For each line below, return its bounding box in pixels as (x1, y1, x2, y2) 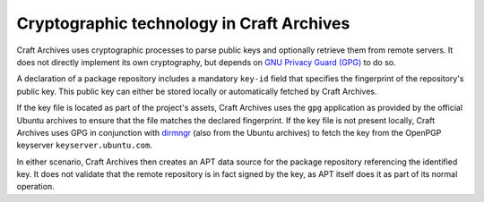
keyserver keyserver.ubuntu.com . (16, 139, 152, 151)
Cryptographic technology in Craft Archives (16, 13, 350, 33)
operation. (16, 181, 55, 192)
